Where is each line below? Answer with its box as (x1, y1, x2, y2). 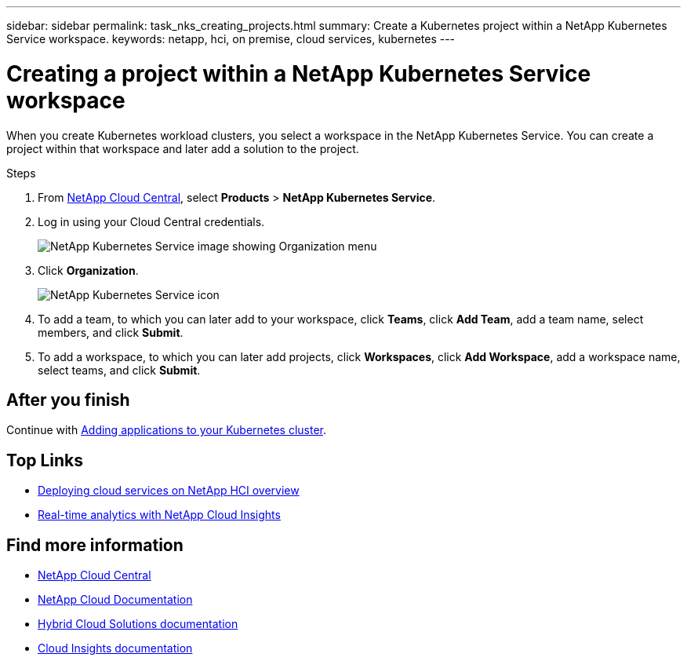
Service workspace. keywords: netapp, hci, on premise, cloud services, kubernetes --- (6, 32, 456, 46)
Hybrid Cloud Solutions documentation (38, 617, 238, 631)
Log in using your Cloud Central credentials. (38, 214, 265, 228)
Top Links (6, 450, 84, 470)
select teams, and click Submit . (38, 363, 201, 377)
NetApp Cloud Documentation (38, 593, 193, 607)
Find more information (6, 535, 184, 555)
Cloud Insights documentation (38, 641, 193, 656)
